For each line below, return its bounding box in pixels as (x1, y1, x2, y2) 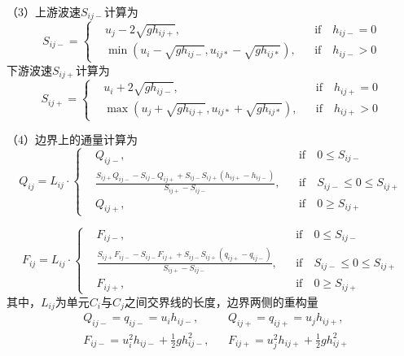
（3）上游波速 (7, 3, 81, 20)
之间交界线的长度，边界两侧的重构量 (124, 293, 318, 310)
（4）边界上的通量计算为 (7, 131, 138, 148)
